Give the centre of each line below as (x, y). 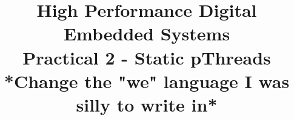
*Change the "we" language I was (147, 81)
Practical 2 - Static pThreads (147, 57)
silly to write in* (147, 104)
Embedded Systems (147, 33)
